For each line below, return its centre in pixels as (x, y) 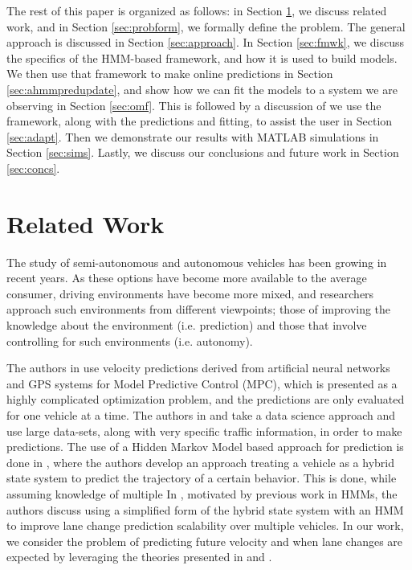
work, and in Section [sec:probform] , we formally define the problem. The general (206, 26)
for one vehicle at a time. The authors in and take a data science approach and (201, 415)
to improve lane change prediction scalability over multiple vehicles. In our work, (205, 525)
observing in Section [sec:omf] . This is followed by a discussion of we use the (194, 105)
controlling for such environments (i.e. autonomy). (130, 340)
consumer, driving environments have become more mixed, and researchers (190, 293)
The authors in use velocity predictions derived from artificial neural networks (198, 368)
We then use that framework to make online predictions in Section (170, 74)
